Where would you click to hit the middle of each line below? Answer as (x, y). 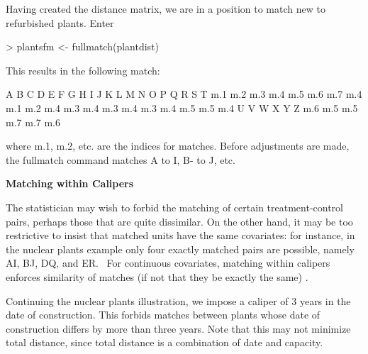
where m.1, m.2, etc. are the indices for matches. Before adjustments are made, (178, 146)
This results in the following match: (83, 70)
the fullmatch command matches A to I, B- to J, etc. (121, 159)
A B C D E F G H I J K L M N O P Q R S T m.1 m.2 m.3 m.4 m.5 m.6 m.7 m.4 (184, 94)
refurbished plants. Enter (60, 22)
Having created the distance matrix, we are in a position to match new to (166, 9)
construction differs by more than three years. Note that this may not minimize (178, 328)
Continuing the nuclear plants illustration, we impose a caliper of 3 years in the (178, 300)
